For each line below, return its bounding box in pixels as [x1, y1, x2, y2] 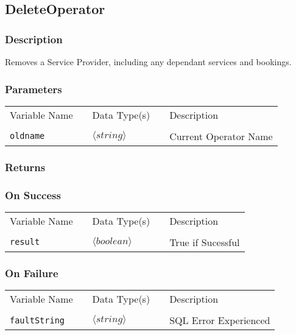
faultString [10, 315, 65, 325]
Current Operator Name [169, 129, 273, 143]
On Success [5, 187, 61, 202]
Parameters [5, 81, 62, 96]
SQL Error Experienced [169, 313, 270, 328]
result [10, 237, 40, 247]
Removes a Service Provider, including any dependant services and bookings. [5, 55, 292, 68]
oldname [10, 131, 45, 141]
